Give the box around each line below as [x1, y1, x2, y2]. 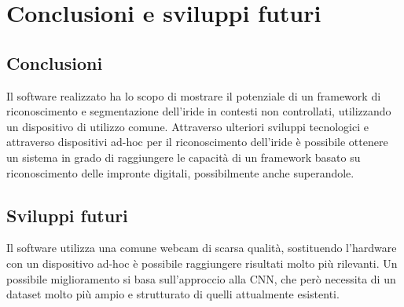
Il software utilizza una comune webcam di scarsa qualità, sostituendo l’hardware [6, 239, 397, 256]
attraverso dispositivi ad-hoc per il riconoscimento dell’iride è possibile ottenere [6, 133, 388, 150]
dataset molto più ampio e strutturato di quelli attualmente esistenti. [6, 286, 340, 302]
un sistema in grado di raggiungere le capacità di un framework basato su [6, 148, 361, 165]
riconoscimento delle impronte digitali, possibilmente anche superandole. [6, 164, 354, 181]
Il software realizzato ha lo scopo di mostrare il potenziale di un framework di [6, 87, 381, 104]
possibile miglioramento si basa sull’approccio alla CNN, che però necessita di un [6, 270, 396, 287]
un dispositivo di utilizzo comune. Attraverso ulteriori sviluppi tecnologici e [6, 118, 369, 134]
